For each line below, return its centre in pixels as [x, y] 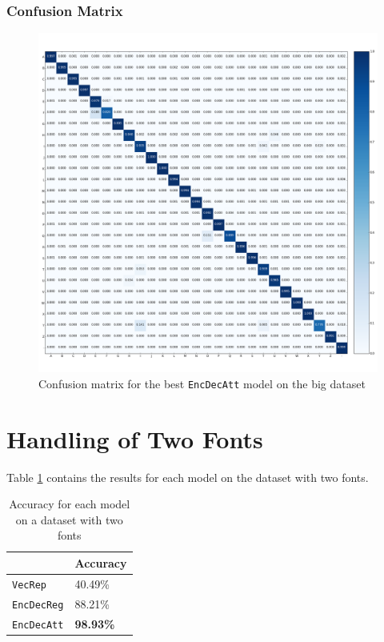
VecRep [29, 585]
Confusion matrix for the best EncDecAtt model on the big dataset [202, 383]
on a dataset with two [69, 519]
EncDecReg [38, 605]
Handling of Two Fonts [135, 438]
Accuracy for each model [70, 504]
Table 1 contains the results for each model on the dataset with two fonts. [188, 477]
